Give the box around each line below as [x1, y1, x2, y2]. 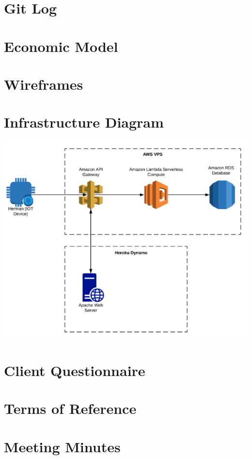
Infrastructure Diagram [4, 112, 164, 132]
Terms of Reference [4, 398, 137, 418]
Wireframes [4, 74, 83, 94]
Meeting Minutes [4, 436, 121, 456]
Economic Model [4, 36, 118, 56]
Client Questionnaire [4, 360, 145, 380]
